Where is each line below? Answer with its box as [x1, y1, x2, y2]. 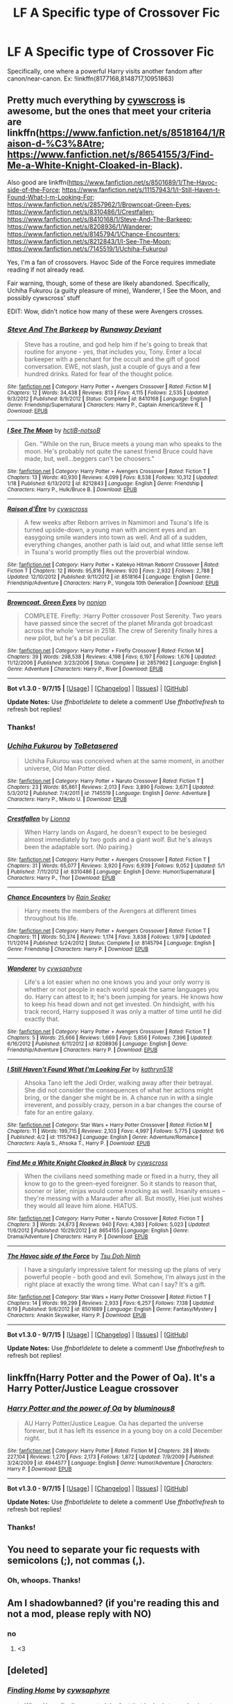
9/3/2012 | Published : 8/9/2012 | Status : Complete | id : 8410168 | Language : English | [7, 395, 212, 402]
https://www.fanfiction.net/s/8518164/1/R [39, 127, 225, 139]
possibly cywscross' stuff [7, 293, 80, 302]
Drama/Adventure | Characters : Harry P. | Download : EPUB [7, 1234, 148, 1240]
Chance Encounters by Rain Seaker [7, 893, 111, 901]
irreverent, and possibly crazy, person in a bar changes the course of [24, 1101, 222, 1109]
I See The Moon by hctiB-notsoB [7, 426, 101, 435]
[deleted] [7, 1664, 49, 1676]
